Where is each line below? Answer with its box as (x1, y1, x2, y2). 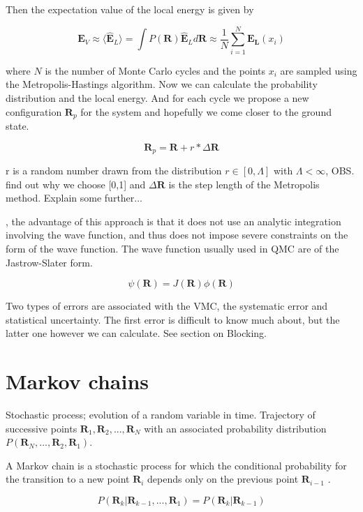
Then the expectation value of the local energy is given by (6, 2, 254, 16)
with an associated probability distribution (144, 421, 327, 435)
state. (6, 118, 29, 133)
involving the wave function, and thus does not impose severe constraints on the (6, 227, 348, 242)
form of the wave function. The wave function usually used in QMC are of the (6, 241, 339, 255)
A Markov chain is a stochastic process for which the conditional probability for (6, 458, 347, 472)
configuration (6, 104, 62, 119)
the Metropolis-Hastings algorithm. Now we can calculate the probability (6, 77, 318, 91)
